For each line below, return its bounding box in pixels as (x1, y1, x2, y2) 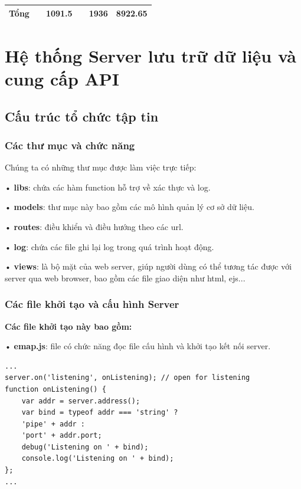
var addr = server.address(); (21, 396, 140, 405)
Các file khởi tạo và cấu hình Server (5, 297, 179, 311)
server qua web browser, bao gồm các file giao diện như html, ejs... (5, 271, 246, 284)
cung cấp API (5, 66, 120, 90)
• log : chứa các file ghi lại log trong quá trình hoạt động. (5, 240, 214, 252)
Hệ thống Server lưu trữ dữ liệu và (5, 43, 296, 67)
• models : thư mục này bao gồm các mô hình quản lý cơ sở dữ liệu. (5, 201, 254, 213)
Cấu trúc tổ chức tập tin (5, 107, 159, 125)
